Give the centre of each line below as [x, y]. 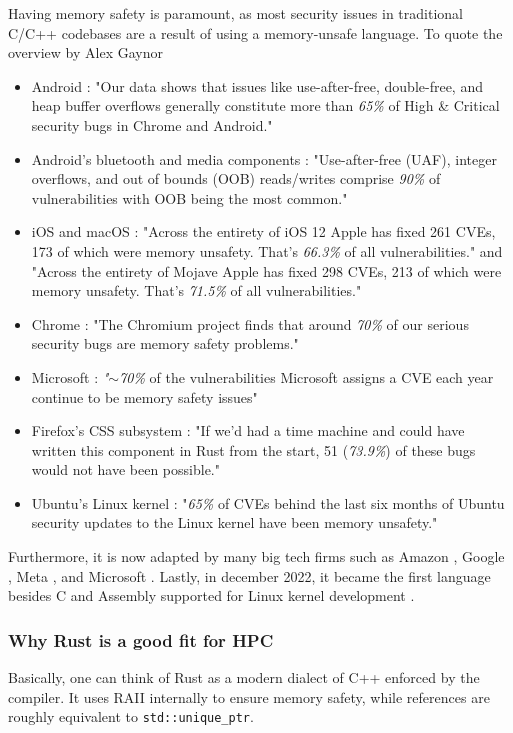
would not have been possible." [125, 469]
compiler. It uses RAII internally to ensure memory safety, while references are [249, 696]
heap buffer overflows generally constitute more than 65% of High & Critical [265, 105]
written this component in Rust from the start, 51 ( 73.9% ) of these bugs [253, 449]
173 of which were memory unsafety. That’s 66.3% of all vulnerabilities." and [267, 250]
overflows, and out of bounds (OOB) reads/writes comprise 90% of [236, 178]
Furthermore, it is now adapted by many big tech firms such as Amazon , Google [256, 556]
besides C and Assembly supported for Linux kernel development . [211, 595]
